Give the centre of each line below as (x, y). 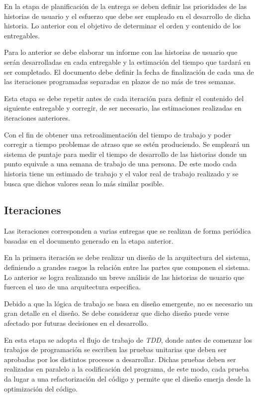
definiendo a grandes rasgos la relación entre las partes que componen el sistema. (127, 267)
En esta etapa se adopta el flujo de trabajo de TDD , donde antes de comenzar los (128, 339)
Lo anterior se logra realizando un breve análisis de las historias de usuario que (124, 277)
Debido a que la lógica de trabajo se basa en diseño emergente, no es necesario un (129, 303)
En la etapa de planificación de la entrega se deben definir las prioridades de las (126, 6)
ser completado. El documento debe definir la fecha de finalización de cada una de (129, 71)
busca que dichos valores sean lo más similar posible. (84, 183)
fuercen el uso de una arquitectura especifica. (73, 287)
